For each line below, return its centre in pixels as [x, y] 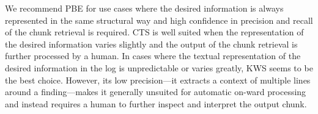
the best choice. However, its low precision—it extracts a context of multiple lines [158, 80]
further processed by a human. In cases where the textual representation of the [153, 56]
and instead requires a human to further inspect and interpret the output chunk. [156, 103]
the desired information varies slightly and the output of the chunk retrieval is [151, 44]
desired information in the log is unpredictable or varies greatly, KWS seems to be [159, 67]
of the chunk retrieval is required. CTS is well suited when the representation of [154, 32]
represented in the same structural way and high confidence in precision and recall [159, 20]
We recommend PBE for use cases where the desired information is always [144, 8]
